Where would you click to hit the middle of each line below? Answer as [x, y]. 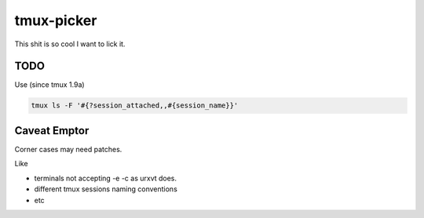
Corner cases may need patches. [68, 149]
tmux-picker [56, 20]
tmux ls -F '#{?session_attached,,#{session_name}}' [135, 105]
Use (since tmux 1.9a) [50, 85]
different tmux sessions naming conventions [106, 189]
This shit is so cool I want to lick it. [70, 44]
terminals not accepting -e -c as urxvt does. [105, 178]
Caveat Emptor [52, 131]
